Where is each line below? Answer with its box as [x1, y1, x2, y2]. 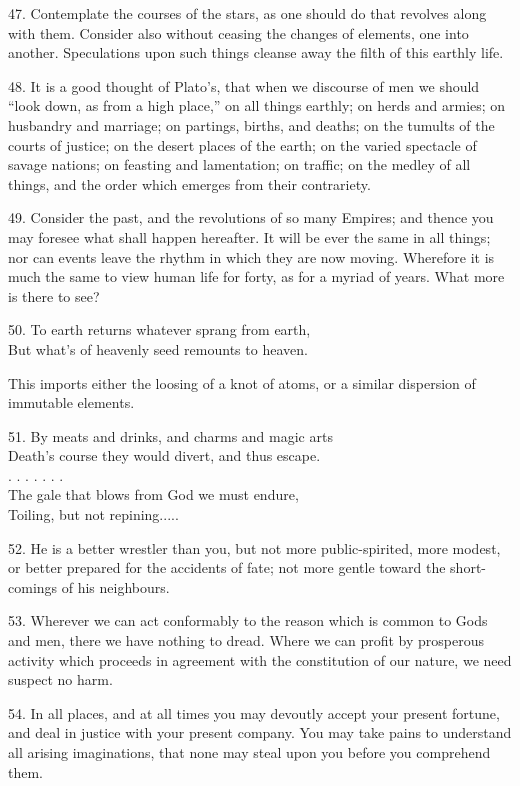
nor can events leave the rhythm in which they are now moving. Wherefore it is [8, 246, 495, 267]
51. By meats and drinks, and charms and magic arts [8, 425, 333, 446]
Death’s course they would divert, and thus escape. [8, 445, 321, 466]
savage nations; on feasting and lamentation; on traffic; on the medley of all [8, 154, 471, 175]
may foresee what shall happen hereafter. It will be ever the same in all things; [8, 226, 491, 247]
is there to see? [8, 285, 100, 306]
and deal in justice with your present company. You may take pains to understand [8, 722, 512, 743]
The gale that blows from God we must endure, [8, 484, 299, 505]
